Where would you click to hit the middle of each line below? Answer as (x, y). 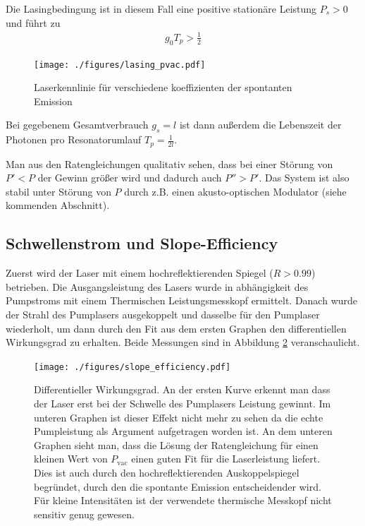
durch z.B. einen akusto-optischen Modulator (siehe (235, 191)
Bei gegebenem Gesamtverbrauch (77, 125)
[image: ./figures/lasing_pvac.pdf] (120, 65)
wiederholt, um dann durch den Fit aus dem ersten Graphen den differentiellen (176, 328)
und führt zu (33, 22)
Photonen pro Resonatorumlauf (74, 139)
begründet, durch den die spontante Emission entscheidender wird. (178, 486)
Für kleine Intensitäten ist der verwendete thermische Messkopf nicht (183, 500)
